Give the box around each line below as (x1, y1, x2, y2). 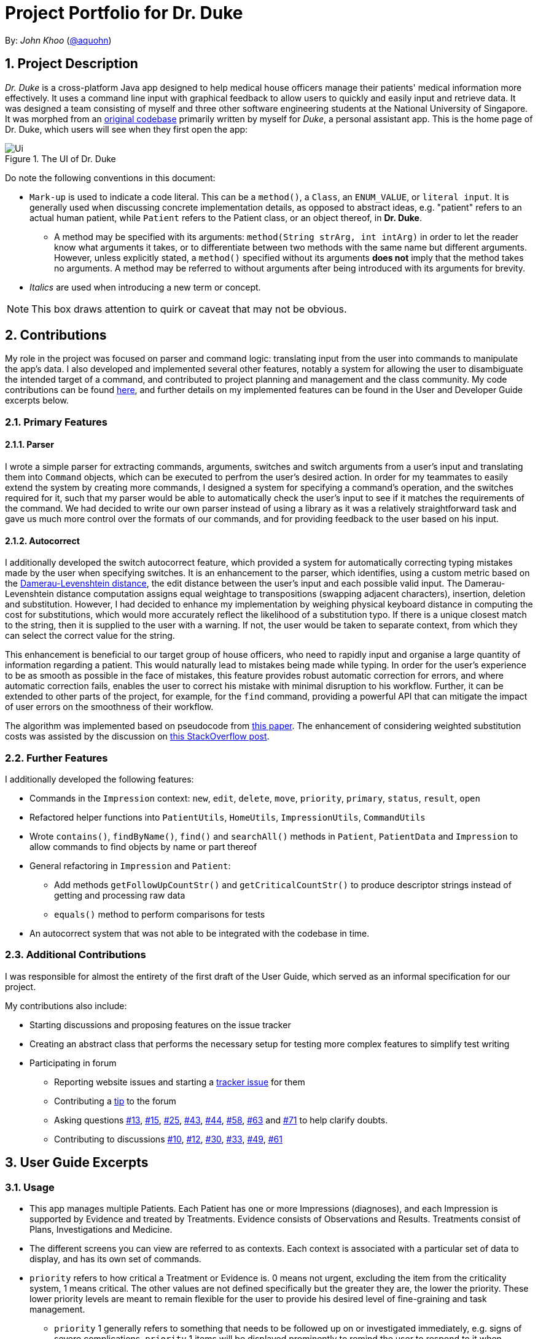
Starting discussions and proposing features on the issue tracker (29, 1019, 291, 1030)
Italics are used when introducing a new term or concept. (29, 281, 261, 292)
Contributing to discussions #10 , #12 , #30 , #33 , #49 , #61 (54, 1133, 283, 1144)
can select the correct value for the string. (5, 630, 175, 641)
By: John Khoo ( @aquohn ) (5, 34, 112, 45)
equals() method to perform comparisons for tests (54, 909, 265, 919)
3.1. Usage (5, 1181, 55, 1193)
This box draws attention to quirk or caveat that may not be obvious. (31, 302, 347, 315)
